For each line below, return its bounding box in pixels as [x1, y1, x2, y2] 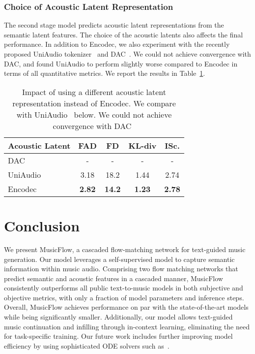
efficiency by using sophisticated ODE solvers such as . [4, 340, 170, 351]
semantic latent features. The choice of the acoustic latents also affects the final [4, 29, 243, 39]
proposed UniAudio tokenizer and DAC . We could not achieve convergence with [4, 49, 251, 59]
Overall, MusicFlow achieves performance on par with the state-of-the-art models [4, 302, 249, 312]
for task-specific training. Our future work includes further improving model [4, 331, 233, 341]
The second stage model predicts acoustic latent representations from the [4, 20, 224, 30]
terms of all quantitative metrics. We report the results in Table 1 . [4, 68, 205, 78]
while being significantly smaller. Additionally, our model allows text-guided [4, 312, 233, 322]
